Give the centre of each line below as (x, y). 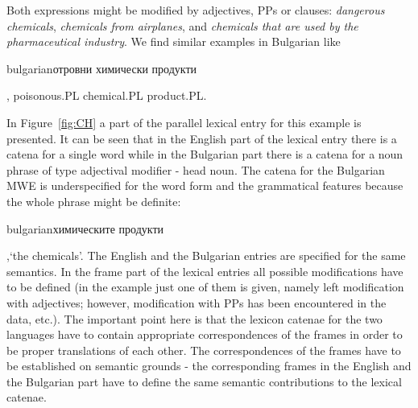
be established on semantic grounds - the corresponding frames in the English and (209, 366)
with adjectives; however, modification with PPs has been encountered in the (197, 302)
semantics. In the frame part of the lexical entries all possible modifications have (205, 271)
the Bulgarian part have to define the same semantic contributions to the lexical (204, 381)
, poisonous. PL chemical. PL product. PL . (107, 95)
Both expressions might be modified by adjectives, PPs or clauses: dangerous (196, 10)
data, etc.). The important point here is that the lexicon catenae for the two (195, 318)
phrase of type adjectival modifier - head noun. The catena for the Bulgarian (196, 169)
